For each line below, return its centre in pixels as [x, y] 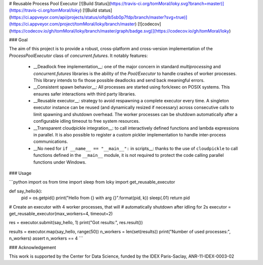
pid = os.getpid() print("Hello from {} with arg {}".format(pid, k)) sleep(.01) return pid [105, 198]
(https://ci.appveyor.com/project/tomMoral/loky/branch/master [72, 24]
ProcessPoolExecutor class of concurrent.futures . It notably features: [78, 56]
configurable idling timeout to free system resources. [87, 121]
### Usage [20, 173]
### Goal [18, 39]
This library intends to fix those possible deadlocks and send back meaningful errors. [119, 80]
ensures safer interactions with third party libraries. [85, 94]
